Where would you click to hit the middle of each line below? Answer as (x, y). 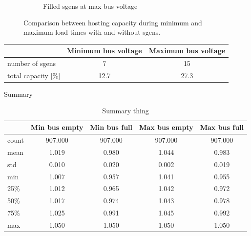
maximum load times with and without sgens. (92, 32)
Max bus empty (166, 127)
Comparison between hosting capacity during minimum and (113, 22)
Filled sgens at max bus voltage (90, 6)
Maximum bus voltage (187, 51)
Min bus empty (57, 127)
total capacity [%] (34, 75)
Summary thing (125, 110)
